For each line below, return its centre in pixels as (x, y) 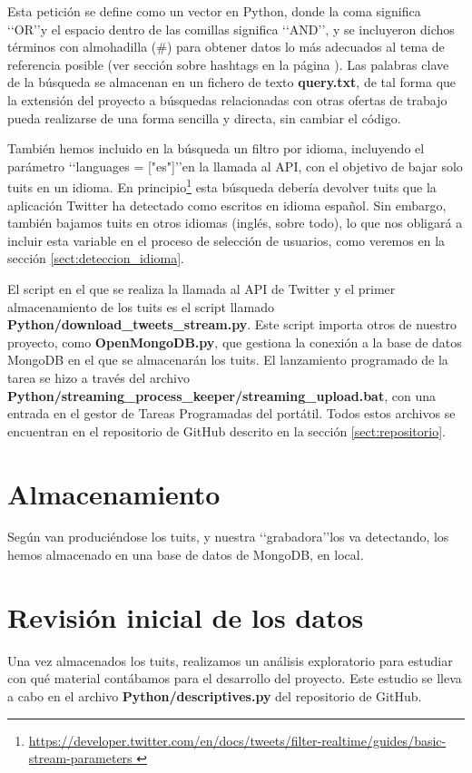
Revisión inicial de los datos (186, 616)
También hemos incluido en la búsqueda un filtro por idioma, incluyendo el (216, 148)
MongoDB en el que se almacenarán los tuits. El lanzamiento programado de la (228, 360)
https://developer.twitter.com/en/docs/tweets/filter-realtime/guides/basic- (237, 740)
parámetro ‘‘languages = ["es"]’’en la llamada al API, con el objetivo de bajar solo (235, 166)
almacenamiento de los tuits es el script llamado (141, 306)
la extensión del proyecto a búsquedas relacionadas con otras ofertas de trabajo (227, 99)
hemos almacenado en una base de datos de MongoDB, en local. (186, 555)
